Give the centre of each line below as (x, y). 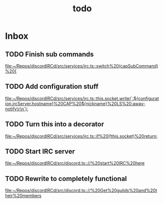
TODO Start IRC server (40, 152)
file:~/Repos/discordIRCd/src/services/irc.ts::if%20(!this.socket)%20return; (82, 136)
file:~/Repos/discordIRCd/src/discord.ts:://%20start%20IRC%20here (75, 163)
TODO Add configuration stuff (52, 87)
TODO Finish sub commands (49, 54)
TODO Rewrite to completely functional (66, 179)
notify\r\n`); (17, 109)
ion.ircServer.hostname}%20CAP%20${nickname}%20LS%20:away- (75, 103)
